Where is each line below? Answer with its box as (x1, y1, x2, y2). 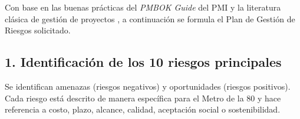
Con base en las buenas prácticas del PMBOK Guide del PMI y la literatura (5, 1, 281, 13)
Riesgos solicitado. (5, 24, 71, 36)
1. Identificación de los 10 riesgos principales (5, 53, 282, 71)
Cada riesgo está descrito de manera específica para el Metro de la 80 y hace (5, 91, 281, 104)
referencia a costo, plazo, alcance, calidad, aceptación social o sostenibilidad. (5, 103, 281, 115)
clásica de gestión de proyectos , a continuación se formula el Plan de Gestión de (5, 12, 295, 25)
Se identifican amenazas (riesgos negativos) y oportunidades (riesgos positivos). (5, 80, 291, 92)
